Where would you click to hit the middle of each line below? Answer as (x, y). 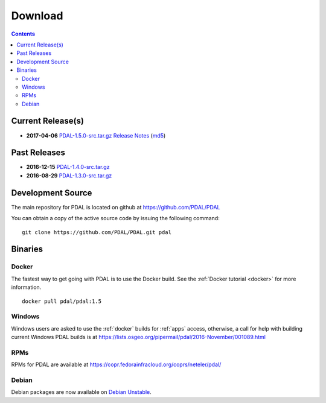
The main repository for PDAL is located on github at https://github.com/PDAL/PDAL (116, 207)
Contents (23, 34)
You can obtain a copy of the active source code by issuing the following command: (115, 218)
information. (26, 287)
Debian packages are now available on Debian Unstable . (81, 392)
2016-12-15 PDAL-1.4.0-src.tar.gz (68, 167)
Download (37, 16)
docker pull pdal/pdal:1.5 (62, 301)
